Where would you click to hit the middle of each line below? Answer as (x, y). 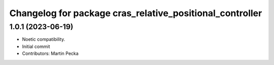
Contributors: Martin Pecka (50, 53)
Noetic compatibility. (44, 39)
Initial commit (36, 46)
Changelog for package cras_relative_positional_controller (136, 13)
